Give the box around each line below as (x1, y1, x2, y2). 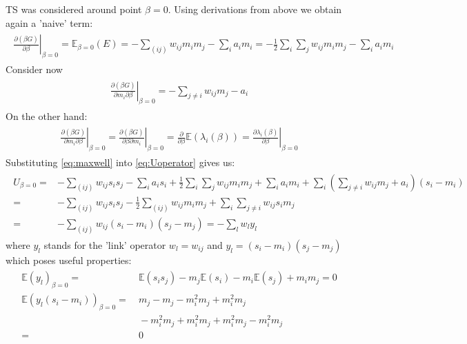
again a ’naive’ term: (6, 15, 93, 30)
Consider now (6, 62, 63, 77)
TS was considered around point (6, 2, 142, 16)
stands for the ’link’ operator (43, 237, 166, 252)
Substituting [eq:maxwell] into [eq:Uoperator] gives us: (6, 154, 235, 169)
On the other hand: (6, 108, 88, 123)
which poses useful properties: (6, 252, 132, 267)
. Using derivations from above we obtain (168, 2, 342, 16)
